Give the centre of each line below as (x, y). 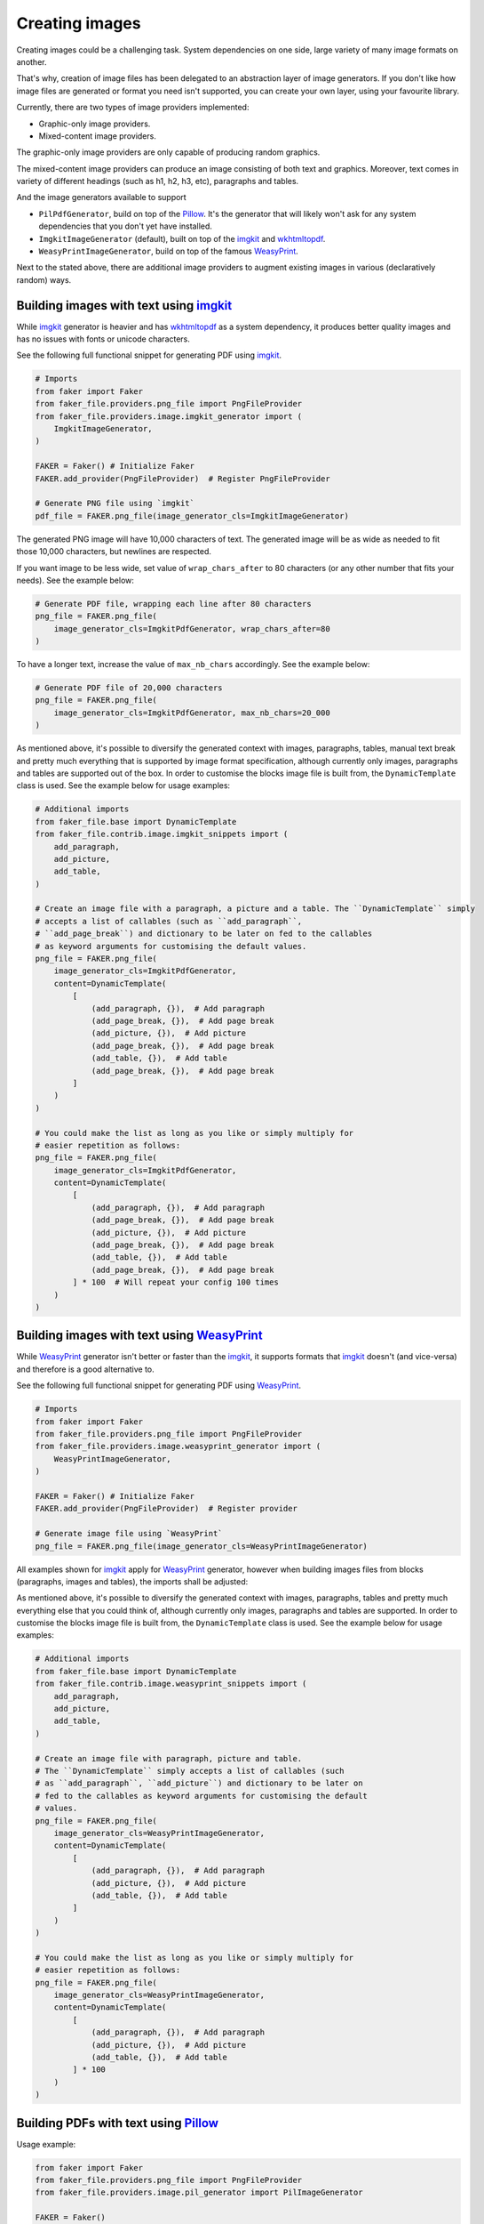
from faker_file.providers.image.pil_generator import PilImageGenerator (199, 2192)
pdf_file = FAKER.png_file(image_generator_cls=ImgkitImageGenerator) (192, 516)
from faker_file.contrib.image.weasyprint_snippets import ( (171, 1684)
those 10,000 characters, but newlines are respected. (114, 552)
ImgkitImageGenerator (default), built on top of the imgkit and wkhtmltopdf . (182, 238)
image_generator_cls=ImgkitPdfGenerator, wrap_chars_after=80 (192, 629)
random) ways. (44, 279)
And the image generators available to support (101, 197)
